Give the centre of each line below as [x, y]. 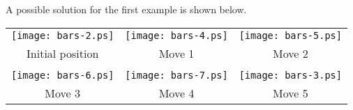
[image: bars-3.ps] [290, 75]
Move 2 [290, 53]
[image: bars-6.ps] [63, 75]
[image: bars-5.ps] [290, 35]
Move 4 [176, 93]
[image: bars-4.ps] [176, 35]
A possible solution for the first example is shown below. [126, 9]
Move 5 [290, 93]
